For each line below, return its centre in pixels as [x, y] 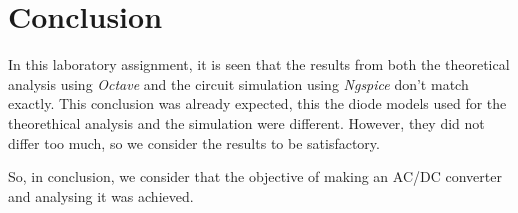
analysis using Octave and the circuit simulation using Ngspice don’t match [238, 83]
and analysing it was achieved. [101, 195]
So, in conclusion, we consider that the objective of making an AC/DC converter [255, 176]
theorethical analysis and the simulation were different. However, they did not [246, 122]
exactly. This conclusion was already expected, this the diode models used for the [257, 103]
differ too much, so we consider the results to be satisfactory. [194, 142]
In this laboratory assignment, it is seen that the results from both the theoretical [259, 64]
